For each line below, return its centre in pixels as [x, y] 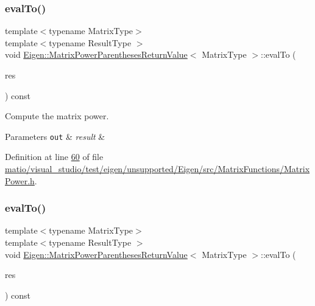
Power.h [20, 180]
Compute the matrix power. [57, 116]
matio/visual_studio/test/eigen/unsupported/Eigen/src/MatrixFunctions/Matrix [157, 169]
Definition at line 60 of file [54, 157]
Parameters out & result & [55, 136]
